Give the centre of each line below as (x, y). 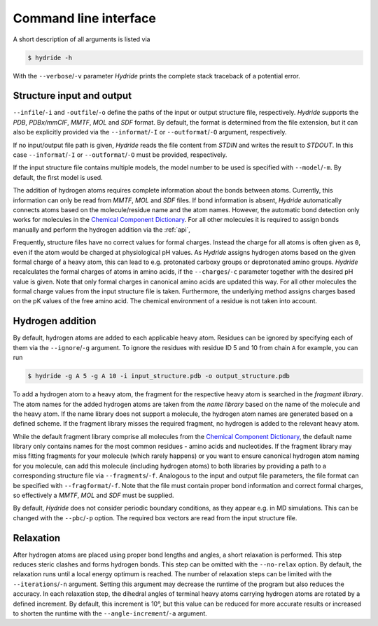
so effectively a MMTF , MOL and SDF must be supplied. (93, 495)
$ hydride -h (50, 57)
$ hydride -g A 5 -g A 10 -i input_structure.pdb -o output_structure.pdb (159, 376)
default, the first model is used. (58, 177)
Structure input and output (72, 96)
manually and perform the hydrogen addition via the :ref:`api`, (101, 229)
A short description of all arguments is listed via (82, 39)
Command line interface (85, 18)
